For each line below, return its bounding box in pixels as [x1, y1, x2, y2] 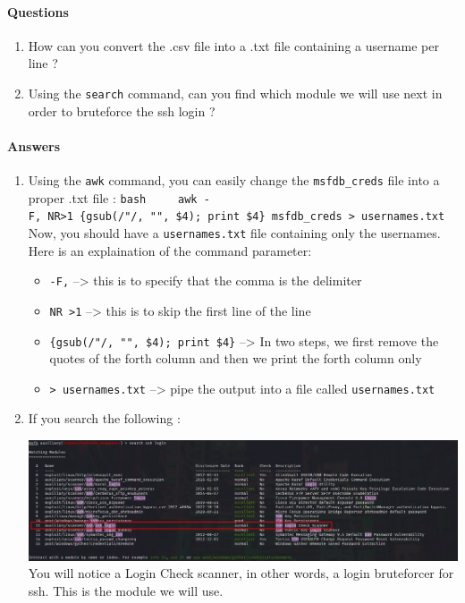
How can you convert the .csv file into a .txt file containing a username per [28, 36, 439, 55]
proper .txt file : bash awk [28, 188, 198, 207]
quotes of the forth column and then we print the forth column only [49, 349, 422, 368]
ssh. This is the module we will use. [28, 581, 224, 599]
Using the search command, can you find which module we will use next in [28, 83, 443, 102]
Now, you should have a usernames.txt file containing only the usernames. [28, 224, 441, 242]
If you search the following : [28, 409, 181, 428]
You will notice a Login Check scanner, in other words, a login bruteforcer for [28, 564, 454, 582]
